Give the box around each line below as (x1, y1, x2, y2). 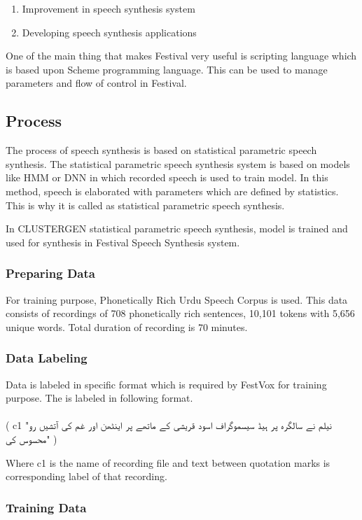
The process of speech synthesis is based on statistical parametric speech (6, 143, 317, 157)
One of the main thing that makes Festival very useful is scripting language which (6, 48, 357, 63)
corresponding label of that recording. (6, 469, 167, 484)
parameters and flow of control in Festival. (6, 76, 187, 90)
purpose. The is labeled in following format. (6, 391, 193, 405)
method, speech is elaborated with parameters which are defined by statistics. (6, 183, 339, 198)
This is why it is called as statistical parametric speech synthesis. (6, 197, 285, 212)
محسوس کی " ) (6, 431, 57, 446)
